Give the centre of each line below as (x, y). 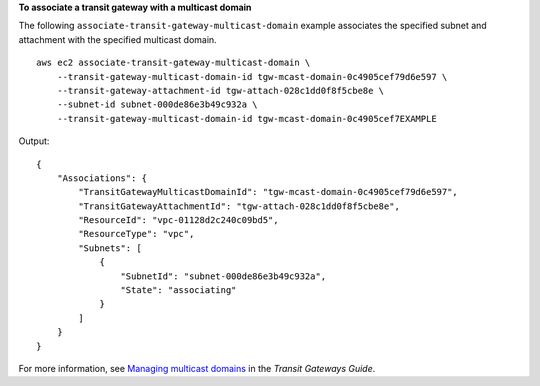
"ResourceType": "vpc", (136, 234)
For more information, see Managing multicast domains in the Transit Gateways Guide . (197, 368)
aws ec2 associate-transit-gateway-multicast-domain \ (173, 63)
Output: (34, 141)
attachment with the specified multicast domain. (117, 39)
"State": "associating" (178, 290)
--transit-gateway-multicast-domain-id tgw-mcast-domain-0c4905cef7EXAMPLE (246, 118)
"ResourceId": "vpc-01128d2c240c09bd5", (178, 220)
